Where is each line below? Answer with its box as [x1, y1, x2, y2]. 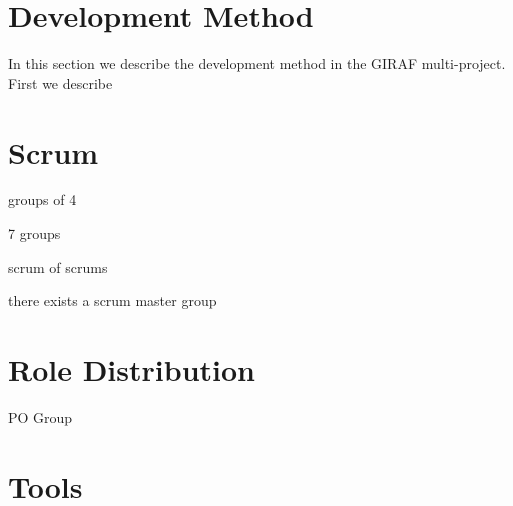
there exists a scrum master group [8, 290, 217, 311]
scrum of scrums [8, 256, 108, 277]
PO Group [8, 406, 73, 427]
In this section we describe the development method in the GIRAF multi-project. [8, 53, 506, 74]
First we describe [8, 72, 113, 93]
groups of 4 [8, 189, 77, 210]
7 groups [8, 223, 61, 244]
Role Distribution [8, 349, 255, 389]
